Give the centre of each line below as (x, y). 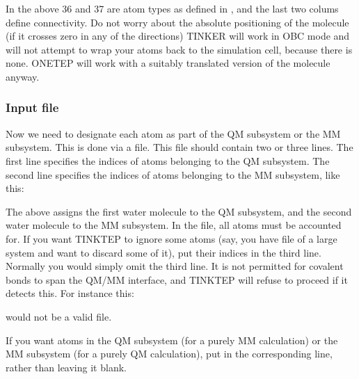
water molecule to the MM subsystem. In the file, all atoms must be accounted (174, 225)
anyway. (23, 76)
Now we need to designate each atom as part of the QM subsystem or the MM (173, 133)
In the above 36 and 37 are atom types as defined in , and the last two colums (172, 8)
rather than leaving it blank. (66, 367)
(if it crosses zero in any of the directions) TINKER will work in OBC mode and (178, 36)
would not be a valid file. (59, 316)
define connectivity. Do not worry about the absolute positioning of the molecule (177, 22)
